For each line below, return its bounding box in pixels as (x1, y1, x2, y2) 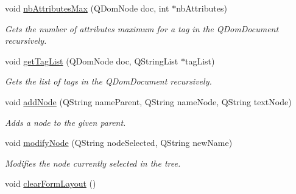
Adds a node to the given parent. (5, 116, 126, 128)
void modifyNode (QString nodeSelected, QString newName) (5, 136, 233, 149)
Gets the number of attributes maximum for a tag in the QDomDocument (5, 22, 279, 35)
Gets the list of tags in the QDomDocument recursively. (5, 75, 212, 88)
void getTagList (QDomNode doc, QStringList (5, 54, 178, 67)
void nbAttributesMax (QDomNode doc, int (5, 2, 169, 14)
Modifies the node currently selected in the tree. (5, 156, 181, 169)
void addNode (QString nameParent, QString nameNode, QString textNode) (5, 95, 292, 108)
